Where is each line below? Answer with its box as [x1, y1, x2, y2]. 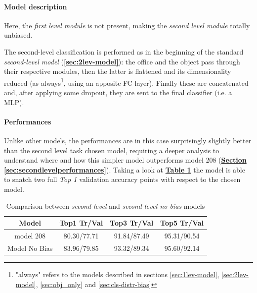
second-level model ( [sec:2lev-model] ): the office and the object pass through [4, 56, 240, 66]
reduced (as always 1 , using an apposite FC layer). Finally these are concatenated [4, 76, 249, 88]
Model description [4, 1, 67, 11]
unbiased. [4, 30, 33, 40]
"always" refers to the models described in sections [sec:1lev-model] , [15, 269, 219, 279]
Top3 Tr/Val [110, 218, 154, 228]
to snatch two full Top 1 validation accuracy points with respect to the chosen [4, 174, 241, 184]
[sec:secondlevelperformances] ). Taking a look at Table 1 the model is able [4, 164, 245, 175]
